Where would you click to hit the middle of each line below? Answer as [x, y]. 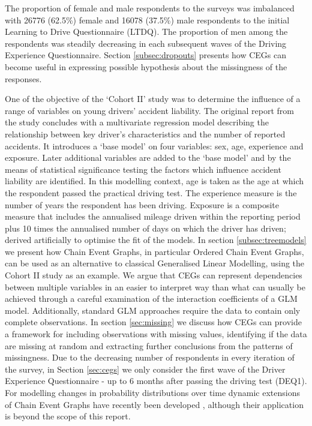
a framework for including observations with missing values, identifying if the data [156, 334]
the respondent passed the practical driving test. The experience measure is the [151, 192]
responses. [23, 78]
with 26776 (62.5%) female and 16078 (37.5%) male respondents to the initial [147, 19]
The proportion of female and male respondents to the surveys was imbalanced [150, 8]
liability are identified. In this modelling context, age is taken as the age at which [154, 181]
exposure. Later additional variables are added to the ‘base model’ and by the [148, 157]
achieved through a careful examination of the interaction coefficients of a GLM [151, 298]
